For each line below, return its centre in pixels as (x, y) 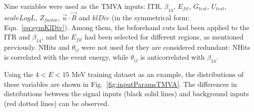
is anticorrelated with (172, 57)
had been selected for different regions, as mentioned (164, 37)
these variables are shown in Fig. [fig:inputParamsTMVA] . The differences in (121, 84)
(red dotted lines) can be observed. (57, 103)
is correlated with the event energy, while (66, 57)
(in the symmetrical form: (151, 18)
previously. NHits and (37, 47)
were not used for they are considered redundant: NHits (166, 47)
